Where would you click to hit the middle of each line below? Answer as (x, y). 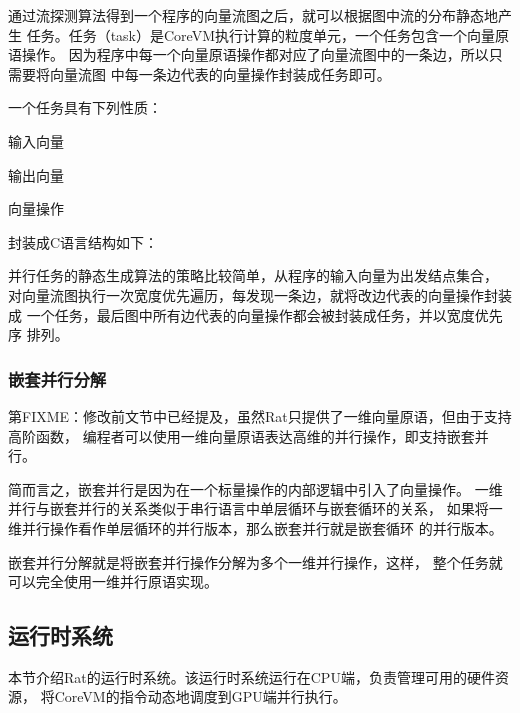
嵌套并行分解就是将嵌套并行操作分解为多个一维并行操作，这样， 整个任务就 (255, 561)
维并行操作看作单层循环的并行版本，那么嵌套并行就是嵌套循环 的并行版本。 (255, 527)
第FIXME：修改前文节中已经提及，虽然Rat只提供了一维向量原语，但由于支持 (260, 415)
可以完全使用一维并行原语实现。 (113, 581)
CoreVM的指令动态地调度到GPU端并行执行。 (200, 696)
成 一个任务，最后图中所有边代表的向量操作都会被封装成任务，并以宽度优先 (255, 314)
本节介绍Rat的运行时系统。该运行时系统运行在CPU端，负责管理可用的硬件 (251, 676)
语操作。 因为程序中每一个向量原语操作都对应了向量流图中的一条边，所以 (248, 54)
